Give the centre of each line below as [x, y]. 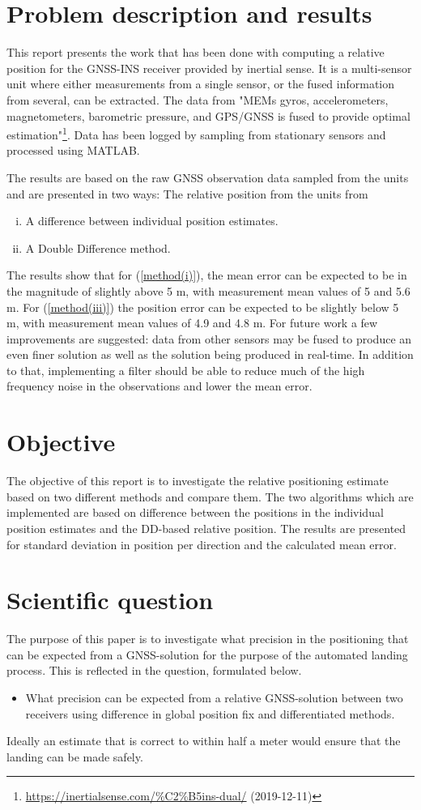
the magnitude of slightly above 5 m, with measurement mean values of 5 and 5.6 [208, 290]
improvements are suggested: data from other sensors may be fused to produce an [209, 338]
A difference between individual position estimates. [152, 221]
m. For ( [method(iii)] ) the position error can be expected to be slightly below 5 [203, 307]
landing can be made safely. [75, 756]
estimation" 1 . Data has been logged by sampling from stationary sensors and [196, 133]
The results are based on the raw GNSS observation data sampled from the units [208, 177]
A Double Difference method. [98, 247]
